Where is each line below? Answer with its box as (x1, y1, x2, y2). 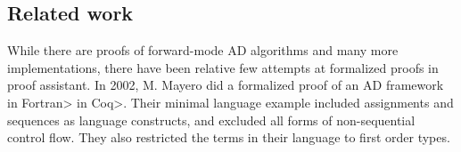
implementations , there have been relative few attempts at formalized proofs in (7, 58, 439, 76)
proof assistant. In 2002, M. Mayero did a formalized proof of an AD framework (7, 76, 444, 94)
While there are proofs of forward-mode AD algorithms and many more (7, 41, 399, 60)
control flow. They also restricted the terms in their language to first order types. (7, 128, 450, 147)
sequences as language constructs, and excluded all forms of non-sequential (7, 110, 416, 129)
